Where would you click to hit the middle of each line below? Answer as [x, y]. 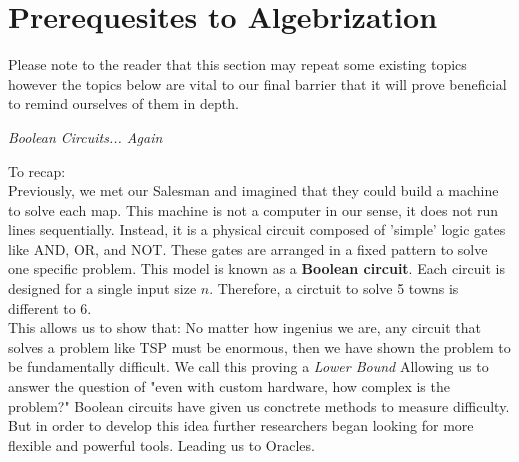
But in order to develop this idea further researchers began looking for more [241, 425]
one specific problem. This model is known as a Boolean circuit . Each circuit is [256, 268]
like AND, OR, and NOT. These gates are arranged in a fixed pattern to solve [248, 248]
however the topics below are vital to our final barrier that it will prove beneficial [257, 83]
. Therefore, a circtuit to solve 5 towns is [334, 288]
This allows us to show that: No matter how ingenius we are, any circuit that [244, 327]
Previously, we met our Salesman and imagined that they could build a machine [253, 190]
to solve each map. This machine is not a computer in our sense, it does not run [253, 209]
